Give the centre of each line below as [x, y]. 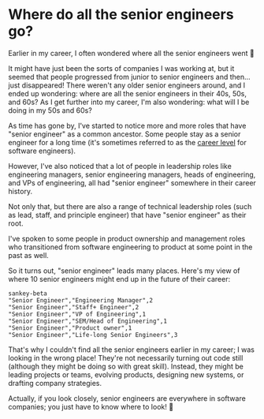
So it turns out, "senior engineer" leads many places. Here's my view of [124, 271]
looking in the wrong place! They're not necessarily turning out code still [126, 357]
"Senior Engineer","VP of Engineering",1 [77, 314]
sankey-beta [28, 294]
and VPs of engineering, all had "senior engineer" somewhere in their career [132, 182]
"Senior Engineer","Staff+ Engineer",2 [74, 307]
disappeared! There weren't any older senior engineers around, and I [134, 85]
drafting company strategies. [55, 383]
